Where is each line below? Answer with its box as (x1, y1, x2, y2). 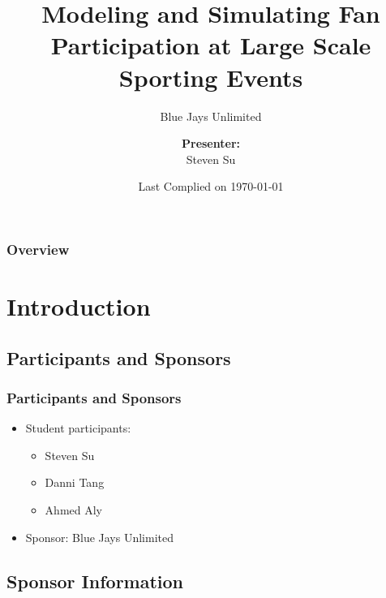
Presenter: (182, 135, 240, 152)
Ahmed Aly (45, 501, 102, 518)
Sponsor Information (6, 568, 184, 593)
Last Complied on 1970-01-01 (138, 178, 284, 195)
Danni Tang (45, 474, 105, 491)
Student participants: (25, 419, 131, 437)
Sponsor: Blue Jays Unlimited (25, 528, 174, 545)
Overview (6, 239, 70, 259)
